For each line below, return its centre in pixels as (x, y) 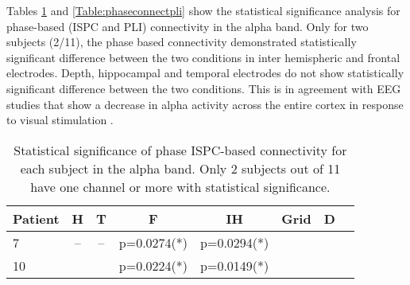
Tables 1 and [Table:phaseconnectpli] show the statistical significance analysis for (203, 10)
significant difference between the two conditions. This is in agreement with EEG (204, 88)
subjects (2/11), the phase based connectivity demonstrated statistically (182, 42)
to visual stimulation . (60, 120)
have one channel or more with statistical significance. (180, 186)
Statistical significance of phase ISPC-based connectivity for (180, 150)
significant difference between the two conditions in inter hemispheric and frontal (203, 57)
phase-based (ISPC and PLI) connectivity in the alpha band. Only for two (188, 26)
